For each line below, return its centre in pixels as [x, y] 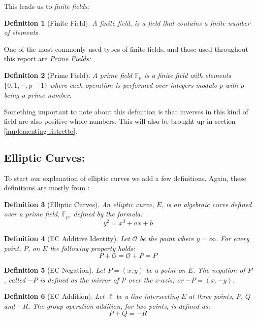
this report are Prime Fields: [48, 58]
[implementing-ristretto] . [41, 130]
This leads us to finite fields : [47, 6]
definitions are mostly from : [47, 188]
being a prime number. [38, 95]
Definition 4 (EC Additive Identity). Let [67, 238]
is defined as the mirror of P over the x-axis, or [112, 279]
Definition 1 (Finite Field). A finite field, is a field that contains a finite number [127, 22]
